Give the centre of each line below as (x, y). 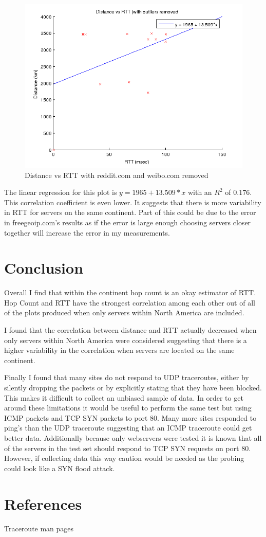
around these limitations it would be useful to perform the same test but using (128, 408)
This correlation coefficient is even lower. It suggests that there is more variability (133, 202)
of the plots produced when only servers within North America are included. (124, 312)
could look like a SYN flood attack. (60, 468)
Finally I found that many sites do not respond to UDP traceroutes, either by (127, 377)
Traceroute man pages (39, 528)
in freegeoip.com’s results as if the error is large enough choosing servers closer (128, 222)
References (43, 503)
